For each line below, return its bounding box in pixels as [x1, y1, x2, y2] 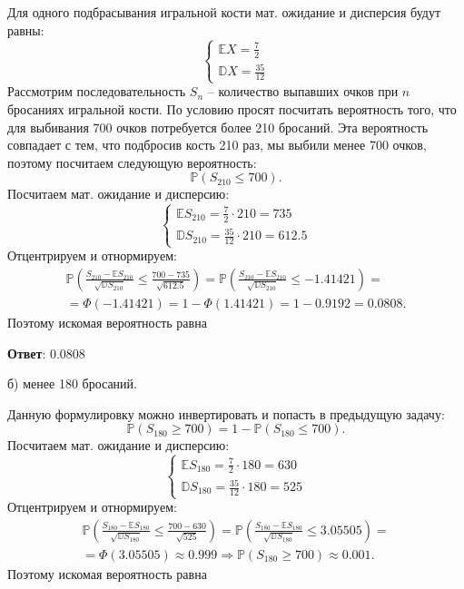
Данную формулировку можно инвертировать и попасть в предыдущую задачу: [7, 404, 445, 423]
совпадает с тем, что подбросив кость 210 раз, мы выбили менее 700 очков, [7, 135, 427, 154]
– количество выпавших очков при [207, 82, 399, 101]
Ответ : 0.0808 [7, 343, 85, 362]
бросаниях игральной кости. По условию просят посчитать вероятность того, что [7, 100, 457, 119]
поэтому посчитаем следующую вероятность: [7, 152, 257, 172]
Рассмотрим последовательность [7, 82, 186, 101]
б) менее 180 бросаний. [7, 374, 137, 393]
